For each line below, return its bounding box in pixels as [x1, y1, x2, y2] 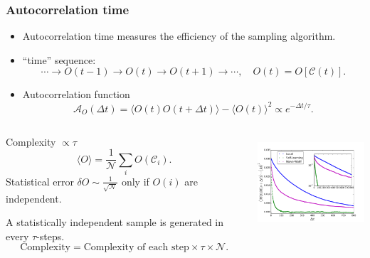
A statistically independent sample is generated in [6, 215, 224, 230]
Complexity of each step [83, 242, 189, 253]
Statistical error [6, 173, 74, 188]
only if [121, 173, 149, 188]
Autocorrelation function [22, 87, 130, 102]
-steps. [36, 228, 65, 243]
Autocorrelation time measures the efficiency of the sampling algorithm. [22, 28, 336, 43]
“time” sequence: [22, 52, 96, 67]
